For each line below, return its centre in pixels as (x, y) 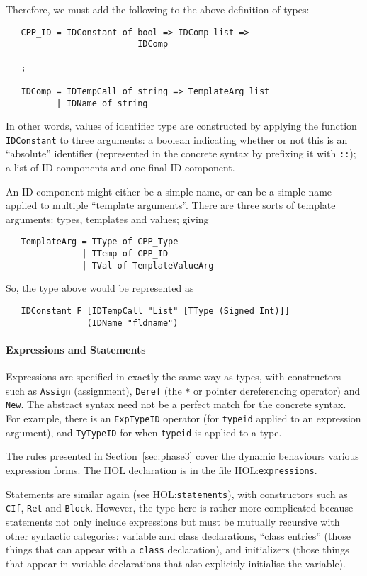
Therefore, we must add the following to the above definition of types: (158, 9)
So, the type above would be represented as (100, 288)
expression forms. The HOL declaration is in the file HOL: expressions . (162, 469)
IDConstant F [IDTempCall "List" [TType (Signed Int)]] (155, 311)
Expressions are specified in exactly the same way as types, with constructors (174, 377)
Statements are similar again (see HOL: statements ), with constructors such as (177, 493)
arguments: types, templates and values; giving (107, 219)
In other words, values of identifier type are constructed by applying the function (181, 126)
